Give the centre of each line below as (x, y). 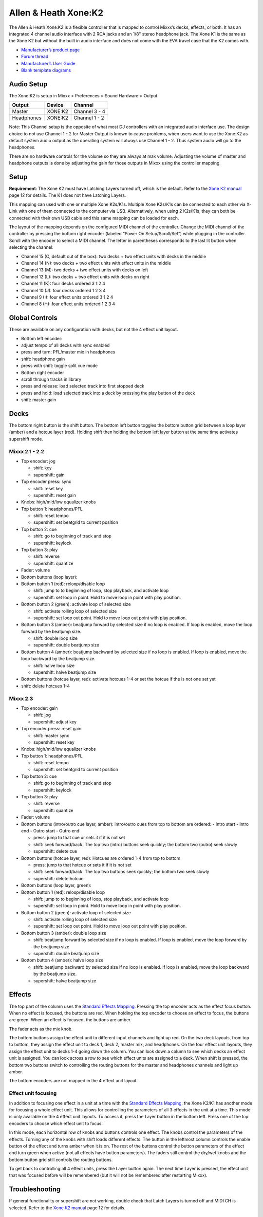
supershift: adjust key (55, 722)
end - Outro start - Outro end (50, 831)
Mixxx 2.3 (21, 699)
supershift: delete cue (55, 851)
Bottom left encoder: (42, 338)
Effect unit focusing (33, 1093)
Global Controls (33, 318)
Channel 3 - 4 (90, 111)
